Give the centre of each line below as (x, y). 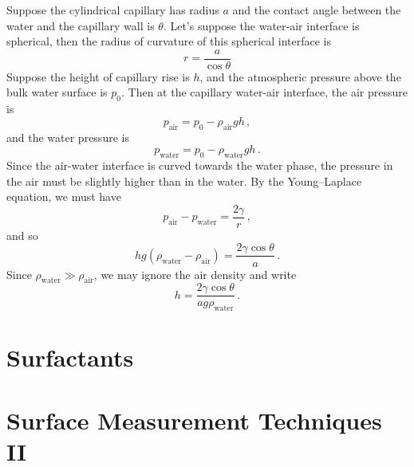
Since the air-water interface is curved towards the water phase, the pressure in (200, 165)
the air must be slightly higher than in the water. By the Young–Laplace (184, 181)
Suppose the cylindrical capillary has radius (113, 10)
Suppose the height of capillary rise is (98, 76)
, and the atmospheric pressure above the (300, 76)
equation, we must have (64, 196)
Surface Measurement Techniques (194, 420)
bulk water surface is (57, 92)
